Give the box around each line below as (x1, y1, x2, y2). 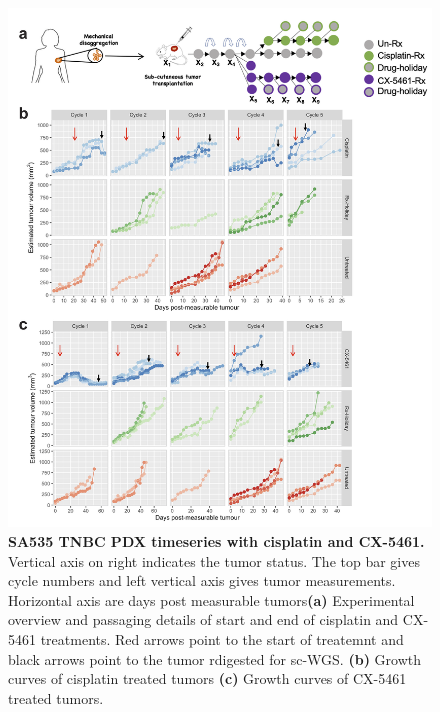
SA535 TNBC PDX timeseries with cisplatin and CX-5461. (8, 530, 425, 551)
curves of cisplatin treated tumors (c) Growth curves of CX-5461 (8, 668, 407, 689)
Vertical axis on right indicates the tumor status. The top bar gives (8, 550, 420, 571)
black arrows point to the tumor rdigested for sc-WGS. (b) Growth (8, 648, 421, 669)
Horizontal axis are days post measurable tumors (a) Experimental (8, 589, 415, 610)
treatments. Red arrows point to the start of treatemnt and (40, 628, 404, 649)
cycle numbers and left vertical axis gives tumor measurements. (8, 570, 396, 591)
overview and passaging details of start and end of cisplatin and (8, 609, 399, 630)
